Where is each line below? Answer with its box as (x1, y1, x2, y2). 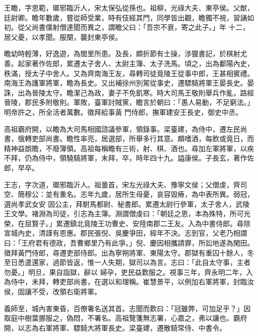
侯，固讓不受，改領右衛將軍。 (4, 286, 101, 297)
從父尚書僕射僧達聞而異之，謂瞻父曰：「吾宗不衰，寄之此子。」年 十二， (17, 22, 250, 32)
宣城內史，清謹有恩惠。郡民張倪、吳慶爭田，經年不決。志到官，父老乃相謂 (4, 228, 247, 238)
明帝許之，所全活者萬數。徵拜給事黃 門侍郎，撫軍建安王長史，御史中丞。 (4, 106, 243, 117)
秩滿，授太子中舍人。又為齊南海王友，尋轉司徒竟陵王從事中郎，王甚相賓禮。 (4, 68, 254, 78)
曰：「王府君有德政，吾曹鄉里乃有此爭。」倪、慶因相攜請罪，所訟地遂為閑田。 (4, 238, 254, 248)
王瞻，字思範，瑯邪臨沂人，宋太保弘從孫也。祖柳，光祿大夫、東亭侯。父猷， (4, 2, 254, 12)
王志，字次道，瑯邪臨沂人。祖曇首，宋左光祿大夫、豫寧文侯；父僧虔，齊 (4, 179, 240, 189)
